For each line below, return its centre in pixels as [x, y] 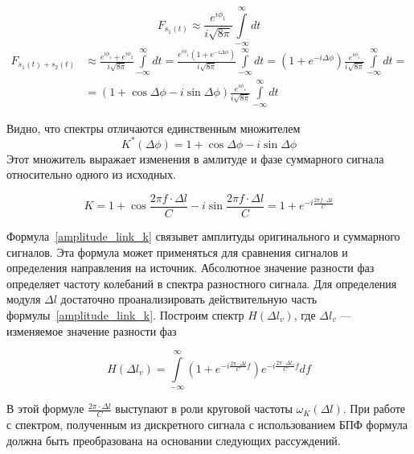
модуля [24, 299]
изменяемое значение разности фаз [92, 330]
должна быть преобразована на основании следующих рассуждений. [174, 440]
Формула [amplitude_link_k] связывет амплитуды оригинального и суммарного [203, 235]
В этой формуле [45, 409]
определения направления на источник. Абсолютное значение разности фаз [191, 268]
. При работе [374, 409]
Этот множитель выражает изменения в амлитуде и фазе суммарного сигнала [195, 158]
